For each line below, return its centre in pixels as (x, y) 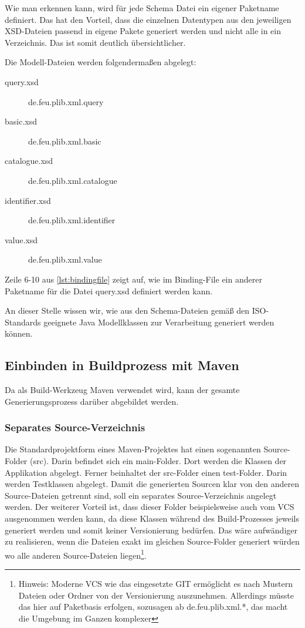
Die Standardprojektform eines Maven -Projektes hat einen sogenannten (133, 449)
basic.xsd (21, 121)
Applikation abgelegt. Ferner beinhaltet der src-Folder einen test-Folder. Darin (146, 472)
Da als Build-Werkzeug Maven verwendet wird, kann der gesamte (122, 390)
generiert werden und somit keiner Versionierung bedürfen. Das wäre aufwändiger (151, 530)
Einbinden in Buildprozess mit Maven (122, 365)
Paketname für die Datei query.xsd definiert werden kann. (109, 291)
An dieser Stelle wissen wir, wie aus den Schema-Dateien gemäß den (127, 310)
